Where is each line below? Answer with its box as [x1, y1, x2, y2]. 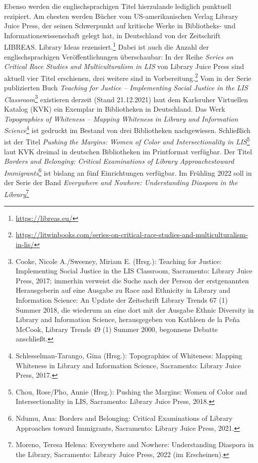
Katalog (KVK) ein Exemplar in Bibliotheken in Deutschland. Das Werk [4, 103, 225, 114]
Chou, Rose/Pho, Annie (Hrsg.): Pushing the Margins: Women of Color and [15, 386, 247, 397]
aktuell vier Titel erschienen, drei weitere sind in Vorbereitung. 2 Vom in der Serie [4, 71, 252, 83]
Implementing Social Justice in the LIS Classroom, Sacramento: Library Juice [15, 265, 253, 276]
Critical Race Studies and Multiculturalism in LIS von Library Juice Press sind [4, 61, 244, 71]
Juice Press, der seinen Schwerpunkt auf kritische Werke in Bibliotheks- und [4, 20, 236, 31]
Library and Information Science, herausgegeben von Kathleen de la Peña [15, 314, 240, 325]
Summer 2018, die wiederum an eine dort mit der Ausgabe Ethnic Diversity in [15, 304, 254, 315]
